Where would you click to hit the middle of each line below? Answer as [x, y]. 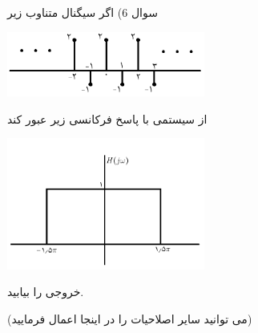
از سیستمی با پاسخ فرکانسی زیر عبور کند [107, 118]
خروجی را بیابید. [46, 292]
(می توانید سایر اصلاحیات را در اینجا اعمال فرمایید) [130, 318]
